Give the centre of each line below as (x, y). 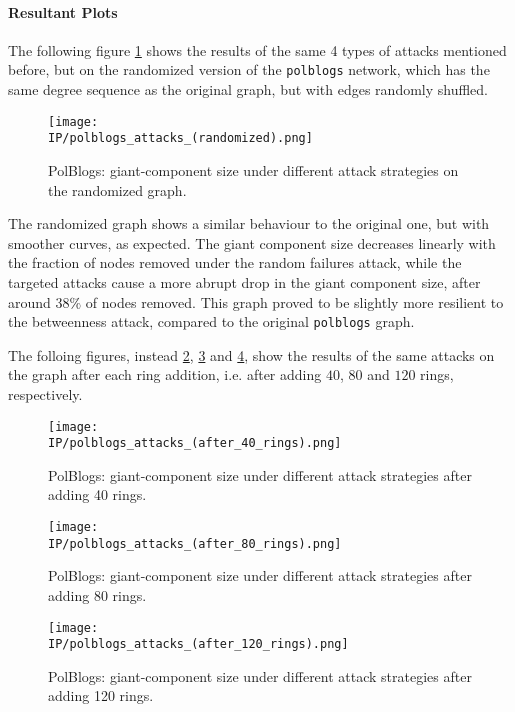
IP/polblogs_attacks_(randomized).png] (180, 138)
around (29, 301)
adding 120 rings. (101, 695)
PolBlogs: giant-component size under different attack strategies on (253, 169)
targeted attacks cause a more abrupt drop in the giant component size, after (244, 281)
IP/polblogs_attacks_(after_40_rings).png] (195, 443)
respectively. (45, 393)
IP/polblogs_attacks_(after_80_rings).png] (195, 543)
